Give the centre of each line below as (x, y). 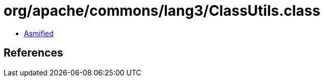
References (33, 53)
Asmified (39, 33)
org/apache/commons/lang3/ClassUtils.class (162, 11)
